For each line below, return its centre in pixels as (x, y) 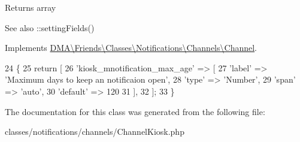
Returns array (31, 7)
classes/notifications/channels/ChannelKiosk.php (95, 132)
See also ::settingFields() (50, 27)
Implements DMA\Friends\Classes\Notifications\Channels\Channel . (131, 48)
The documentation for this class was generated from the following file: (135, 111)
